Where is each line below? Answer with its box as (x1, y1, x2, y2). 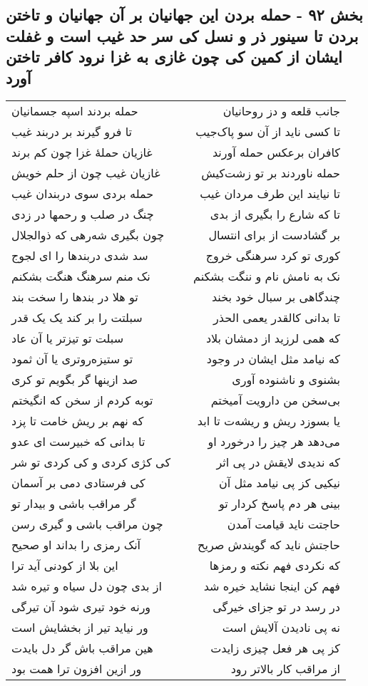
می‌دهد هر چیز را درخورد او (208, 433, 340, 450)
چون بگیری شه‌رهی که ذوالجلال (11, 227, 165, 244)
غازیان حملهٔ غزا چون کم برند (11, 144, 153, 161)
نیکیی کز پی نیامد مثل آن (218, 474, 340, 492)
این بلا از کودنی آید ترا (11, 557, 118, 574)
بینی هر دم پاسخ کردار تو (219, 495, 340, 512)
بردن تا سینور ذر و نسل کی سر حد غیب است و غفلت (6, 24, 359, 46)
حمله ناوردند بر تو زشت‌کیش (201, 165, 340, 182)
